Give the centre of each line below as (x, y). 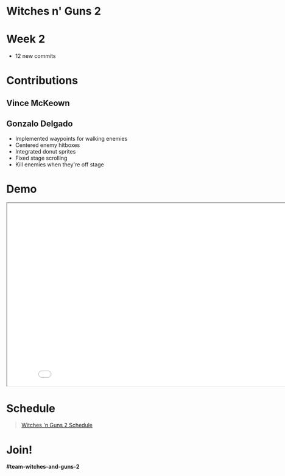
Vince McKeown (38, 103)
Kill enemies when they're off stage (60, 164)
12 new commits (35, 56)
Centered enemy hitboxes (47, 145)
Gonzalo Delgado (40, 124)
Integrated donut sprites (45, 151)
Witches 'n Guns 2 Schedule (57, 425)
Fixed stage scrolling (41, 158)
